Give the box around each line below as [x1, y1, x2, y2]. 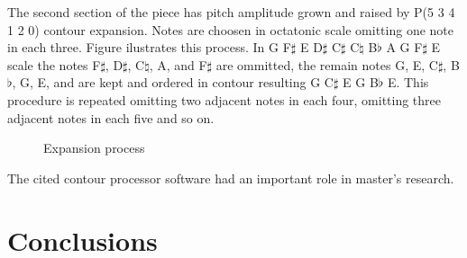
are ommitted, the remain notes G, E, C [215, 55, 438, 74]
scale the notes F [7, 55, 101, 74]
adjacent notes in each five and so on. [7, 108, 215, 127]
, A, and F [149, 55, 207, 74]
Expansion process [43, 138, 145, 157]
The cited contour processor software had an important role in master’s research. [7, 168, 454, 187]
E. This [387, 73, 429, 92]
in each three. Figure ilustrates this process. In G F [7, 38, 291, 57]
